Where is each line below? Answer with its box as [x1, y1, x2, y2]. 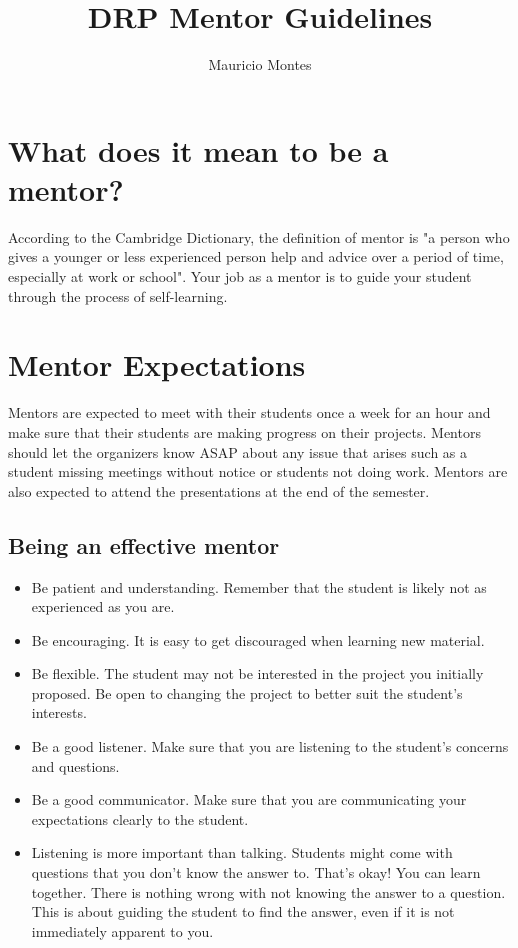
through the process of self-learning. [8, 285, 228, 306]
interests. [31, 702, 87, 723]
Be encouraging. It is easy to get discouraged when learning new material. [31, 629, 485, 650]
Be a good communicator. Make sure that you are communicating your [31, 789, 467, 810]
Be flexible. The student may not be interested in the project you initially [31, 663, 484, 684]
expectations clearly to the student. [31, 808, 249, 829]
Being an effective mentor [8, 529, 280, 560]
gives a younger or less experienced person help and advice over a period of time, [8, 246, 504, 267]
